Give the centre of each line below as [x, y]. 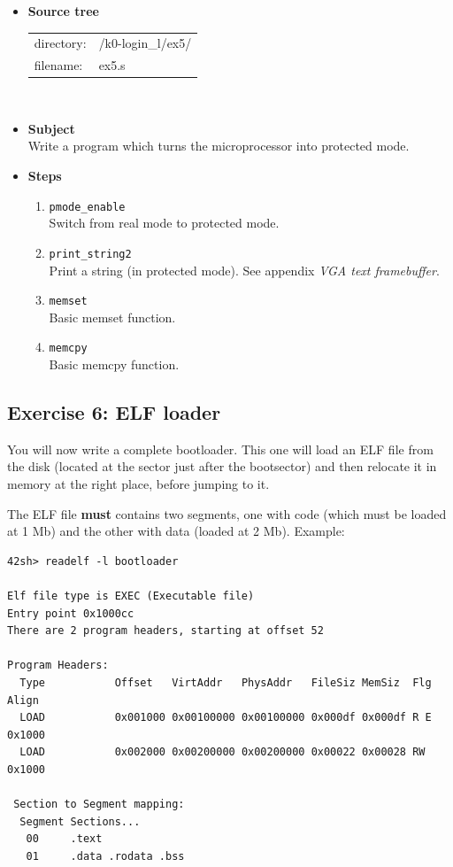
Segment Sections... [80, 821]
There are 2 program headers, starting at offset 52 [165, 631]
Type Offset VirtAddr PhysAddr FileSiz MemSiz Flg [226, 682]
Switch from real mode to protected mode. [164, 223]
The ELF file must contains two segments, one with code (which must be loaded [227, 513]
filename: [58, 65]
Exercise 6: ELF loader [114, 412]
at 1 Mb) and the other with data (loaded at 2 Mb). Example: [176, 531]
